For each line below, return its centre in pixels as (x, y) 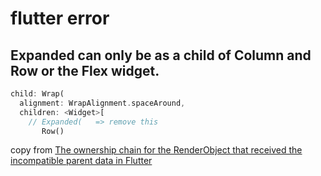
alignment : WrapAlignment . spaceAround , (102, 103)
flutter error (60, 18)
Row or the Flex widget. (85, 70)
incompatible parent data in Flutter (81, 161)
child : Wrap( (37, 94)
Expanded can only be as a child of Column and (161, 55)
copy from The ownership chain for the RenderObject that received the (156, 150)
